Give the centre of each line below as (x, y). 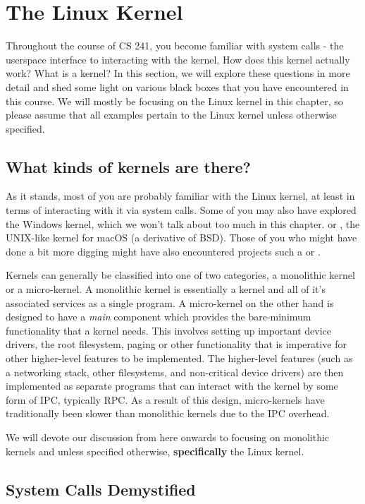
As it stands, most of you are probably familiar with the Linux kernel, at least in (180, 196)
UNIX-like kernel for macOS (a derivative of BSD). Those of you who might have (181, 238)
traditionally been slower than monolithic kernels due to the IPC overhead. (168, 413)
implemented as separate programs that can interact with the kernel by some (172, 386)
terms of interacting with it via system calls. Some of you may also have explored (181, 210)
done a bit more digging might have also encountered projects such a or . (163, 251)
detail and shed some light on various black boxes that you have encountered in (177, 86)
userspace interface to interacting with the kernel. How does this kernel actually (178, 59)
